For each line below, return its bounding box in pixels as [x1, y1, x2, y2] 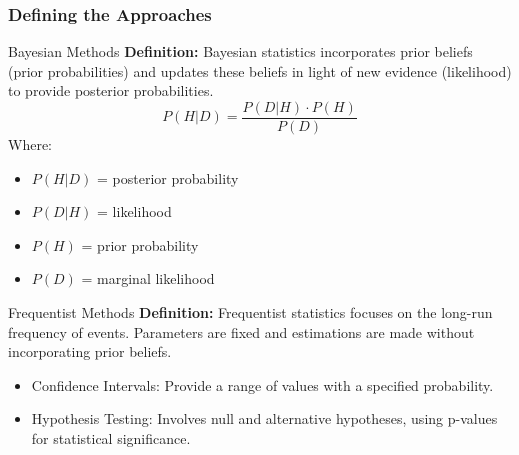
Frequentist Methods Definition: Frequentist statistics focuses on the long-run [8, 302, 493, 323]
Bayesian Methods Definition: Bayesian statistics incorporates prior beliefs [8, 41, 473, 62]
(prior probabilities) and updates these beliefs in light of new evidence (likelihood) [8, 60, 512, 81]
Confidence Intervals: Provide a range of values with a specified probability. [31, 374, 494, 395]
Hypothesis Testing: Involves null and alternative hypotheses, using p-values [31, 408, 498, 429]
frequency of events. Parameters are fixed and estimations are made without [8, 321, 475, 342]
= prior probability [81, 234, 199, 255]
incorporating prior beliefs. [8, 341, 172, 362]
